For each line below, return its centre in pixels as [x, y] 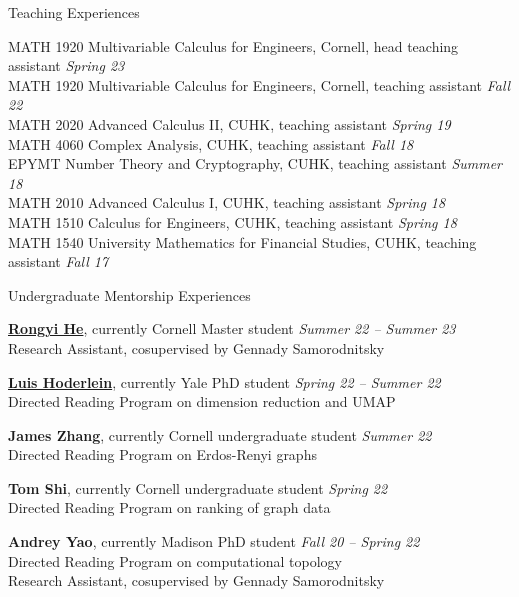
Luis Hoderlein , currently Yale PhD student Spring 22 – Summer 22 [224, 381]
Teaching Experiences [74, 12]
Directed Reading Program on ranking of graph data [169, 507]
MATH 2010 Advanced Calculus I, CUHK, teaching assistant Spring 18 [227, 202]
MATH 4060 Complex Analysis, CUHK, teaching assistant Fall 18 [211, 143]
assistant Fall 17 [58, 261]
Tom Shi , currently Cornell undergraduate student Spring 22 [198, 487]
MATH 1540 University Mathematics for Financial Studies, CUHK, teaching [242, 241]
